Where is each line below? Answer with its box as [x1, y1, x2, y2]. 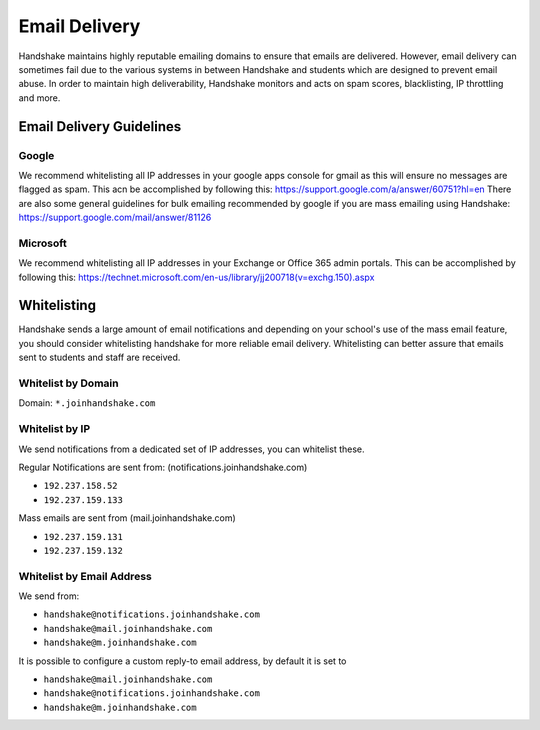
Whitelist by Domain [18, 376, 119, 390]
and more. [18, 91, 61, 104]
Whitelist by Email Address [18, 569, 152, 583]
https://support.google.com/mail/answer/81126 [18, 211, 212, 224]
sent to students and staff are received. [18, 351, 181, 364]
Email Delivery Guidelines [18, 118, 182, 135]
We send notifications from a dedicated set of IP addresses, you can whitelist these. [18, 443, 365, 455]
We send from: [18, 590, 80, 602]
